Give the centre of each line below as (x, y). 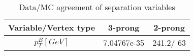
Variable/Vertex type (52, 27)
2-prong (169, 27)
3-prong (124, 27)
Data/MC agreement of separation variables (97, 7)
